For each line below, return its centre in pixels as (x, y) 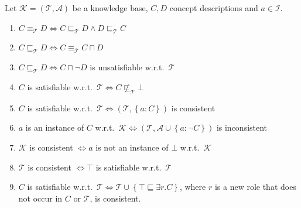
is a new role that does (255, 187)
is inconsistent (242, 127)
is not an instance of (132, 147)
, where (193, 187)
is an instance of (55, 127)
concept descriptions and (214, 8)
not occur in (40, 198)
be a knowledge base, (110, 8)
